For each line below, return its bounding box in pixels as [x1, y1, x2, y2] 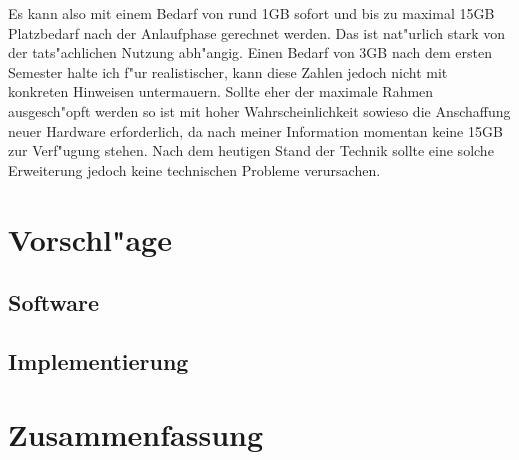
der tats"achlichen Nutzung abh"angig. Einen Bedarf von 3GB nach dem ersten [8, 42, 492, 63]
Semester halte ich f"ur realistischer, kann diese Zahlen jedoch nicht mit [8, 61, 448, 82]
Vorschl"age [8, 218, 172, 259]
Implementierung [8, 345, 189, 376]
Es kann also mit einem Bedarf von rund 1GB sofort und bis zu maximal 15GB [8, 3, 495, 23]
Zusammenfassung [8, 414, 264, 455]
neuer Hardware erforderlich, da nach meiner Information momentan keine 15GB [8, 120, 503, 141]
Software [8, 287, 100, 318]
